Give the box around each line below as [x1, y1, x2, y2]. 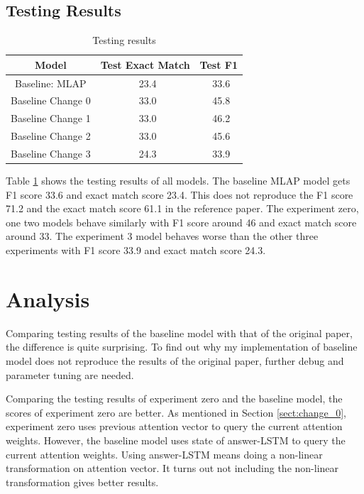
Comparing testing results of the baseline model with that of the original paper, [6, 325, 353, 340]
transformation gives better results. [6, 474, 159, 489]
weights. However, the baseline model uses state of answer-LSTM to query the [6, 432, 346, 447]
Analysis [6, 284, 90, 313]
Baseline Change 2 [11, 128, 91, 143]
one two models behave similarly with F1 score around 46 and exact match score [6, 214, 357, 229]
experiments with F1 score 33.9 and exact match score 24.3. [6, 243, 266, 258]
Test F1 [199, 57, 238, 72]
